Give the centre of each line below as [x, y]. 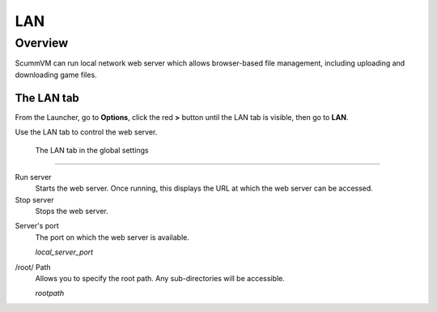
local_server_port [64, 252]
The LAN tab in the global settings [92, 151]
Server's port [37, 226]
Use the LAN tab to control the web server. [86, 132]
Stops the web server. [72, 212]
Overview [42, 43]
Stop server [34, 199]
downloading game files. [56, 75]
